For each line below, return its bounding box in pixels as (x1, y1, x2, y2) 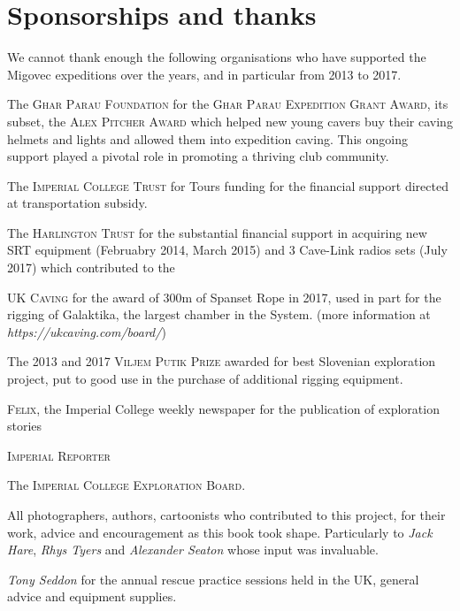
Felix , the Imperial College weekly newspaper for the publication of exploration (7, 399, 440, 417)
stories (7, 416, 42, 435)
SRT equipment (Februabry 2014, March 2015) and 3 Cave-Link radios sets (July (7, 241, 448, 259)
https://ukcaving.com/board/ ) (7, 322, 166, 340)
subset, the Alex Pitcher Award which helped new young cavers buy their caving (7, 111, 453, 130)
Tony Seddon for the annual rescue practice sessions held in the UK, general (7, 569, 419, 588)
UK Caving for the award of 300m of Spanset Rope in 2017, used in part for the (7, 287, 441, 306)
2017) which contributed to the (7, 258, 175, 277)
